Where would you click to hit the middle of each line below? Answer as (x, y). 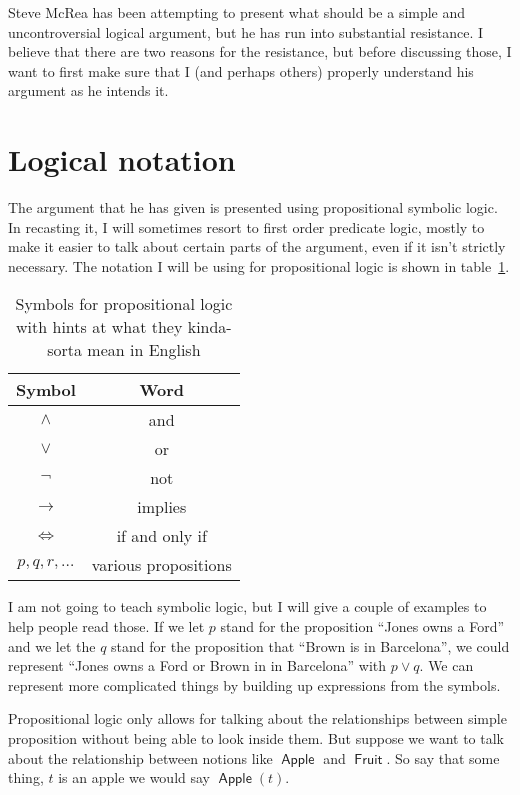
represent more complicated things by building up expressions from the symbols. (254, 684)
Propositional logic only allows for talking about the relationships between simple (257, 718)
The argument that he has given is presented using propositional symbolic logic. (253, 207)
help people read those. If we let (106, 626)
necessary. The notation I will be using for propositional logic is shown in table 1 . (259, 265)
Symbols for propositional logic (124, 304)
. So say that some (443, 757)
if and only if (161, 536)
